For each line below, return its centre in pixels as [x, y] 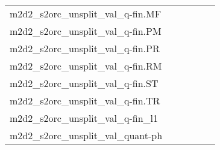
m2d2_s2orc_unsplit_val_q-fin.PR [85, 48]
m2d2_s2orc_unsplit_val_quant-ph [86, 135]
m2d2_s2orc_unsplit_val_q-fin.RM [86, 66]
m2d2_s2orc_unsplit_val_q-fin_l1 [84, 118]
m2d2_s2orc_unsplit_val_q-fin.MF [86, 13]
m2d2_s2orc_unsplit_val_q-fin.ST [84, 83]
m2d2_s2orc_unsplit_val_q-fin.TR [85, 100]
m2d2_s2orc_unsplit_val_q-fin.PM [86, 31]
